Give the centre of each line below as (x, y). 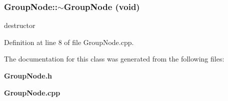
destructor (20, 25)
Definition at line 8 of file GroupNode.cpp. (69, 42)
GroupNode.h (28, 75)
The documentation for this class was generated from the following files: (114, 59)
